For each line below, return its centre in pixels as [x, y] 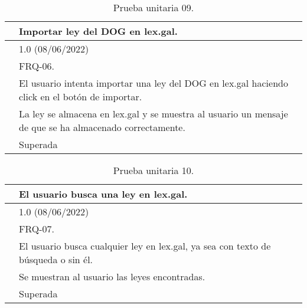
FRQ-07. [37, 229]
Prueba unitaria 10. [153, 170]
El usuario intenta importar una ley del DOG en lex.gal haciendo [153, 83]
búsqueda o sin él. [56, 259]
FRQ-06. [37, 66]
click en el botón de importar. [81, 96]
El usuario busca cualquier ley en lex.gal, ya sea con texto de [145, 246]
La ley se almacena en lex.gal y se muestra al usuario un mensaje [153, 114]
